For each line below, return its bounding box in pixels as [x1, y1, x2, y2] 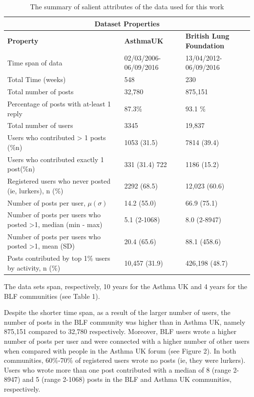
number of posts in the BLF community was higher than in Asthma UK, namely [4, 316, 246, 327]
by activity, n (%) [7, 262, 61, 272]
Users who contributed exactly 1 [7, 154, 104, 164]
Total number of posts [7, 86, 74, 97]
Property [7, 36, 39, 46]
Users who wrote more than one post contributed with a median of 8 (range [4, 364, 231, 375]
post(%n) [7, 164, 35, 174]
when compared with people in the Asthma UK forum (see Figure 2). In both [4, 345, 236, 355]
